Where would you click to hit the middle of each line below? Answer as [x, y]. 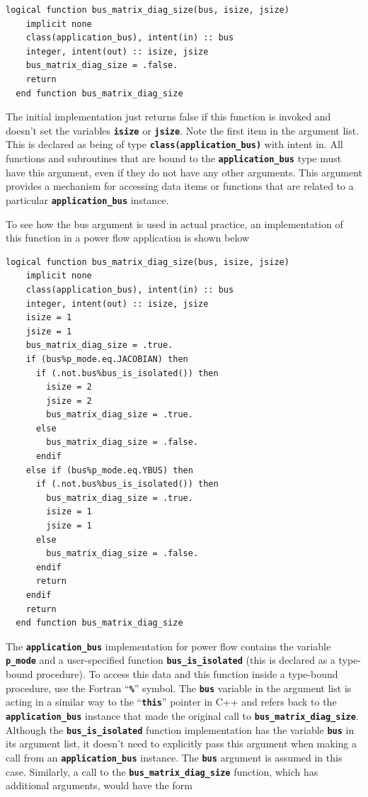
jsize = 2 [69, 401]
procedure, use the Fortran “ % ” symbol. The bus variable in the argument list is [179, 688]
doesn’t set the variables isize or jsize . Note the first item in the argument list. [183, 130]
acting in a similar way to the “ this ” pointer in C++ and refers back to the [171, 702]
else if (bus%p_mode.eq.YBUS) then [109, 470]
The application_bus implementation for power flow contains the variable [168, 646]
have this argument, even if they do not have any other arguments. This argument [184, 172]
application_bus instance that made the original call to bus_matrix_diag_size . [182, 716]
